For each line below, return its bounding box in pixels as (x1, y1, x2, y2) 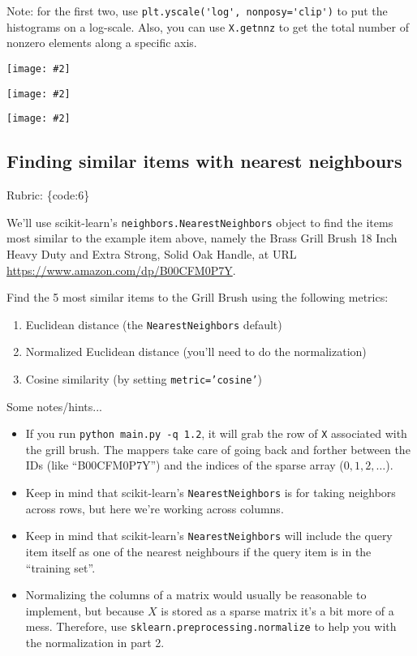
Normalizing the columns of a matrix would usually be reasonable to (25, 586, 367, 603)
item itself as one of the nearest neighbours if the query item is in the (25, 542, 372, 560)
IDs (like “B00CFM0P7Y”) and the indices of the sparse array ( (25, 457, 344, 474)
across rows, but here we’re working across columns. (25, 500, 284, 517)
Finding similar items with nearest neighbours (6, 148, 402, 174)
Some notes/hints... (6, 397, 102, 414)
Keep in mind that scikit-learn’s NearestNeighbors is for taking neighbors (25, 484, 396, 501)
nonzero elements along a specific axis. (6, 34, 197, 51)
